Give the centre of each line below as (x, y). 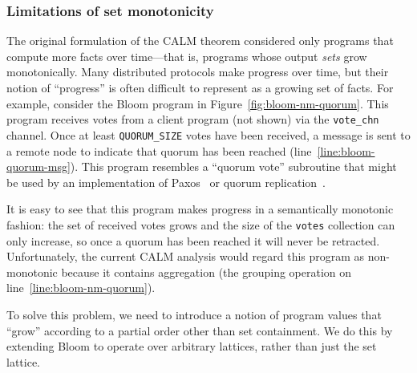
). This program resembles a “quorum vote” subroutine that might (233, 166)
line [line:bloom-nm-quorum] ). (81, 288)
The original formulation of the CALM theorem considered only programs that (200, 41)
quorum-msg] (38, 166)
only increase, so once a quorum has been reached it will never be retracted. (193, 240)
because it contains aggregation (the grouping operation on (206, 272)
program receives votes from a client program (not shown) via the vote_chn (193, 119)
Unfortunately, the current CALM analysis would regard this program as (186, 256)
